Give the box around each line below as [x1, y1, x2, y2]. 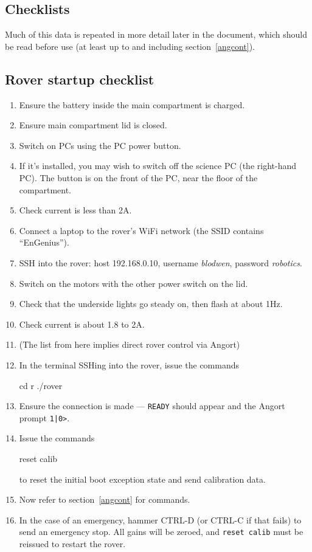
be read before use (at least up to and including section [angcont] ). [5, 40, 255, 52]
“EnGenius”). [19, 236, 69, 249]
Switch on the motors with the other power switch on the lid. [19, 277, 248, 289]
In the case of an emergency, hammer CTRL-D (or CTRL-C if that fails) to [19, 513, 302, 526]
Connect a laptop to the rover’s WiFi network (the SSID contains [19, 224, 264, 236]
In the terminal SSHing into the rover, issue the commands [19, 358, 240, 371]
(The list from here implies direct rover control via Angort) [19, 338, 240, 351]
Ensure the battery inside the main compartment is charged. [19, 98, 245, 111]
